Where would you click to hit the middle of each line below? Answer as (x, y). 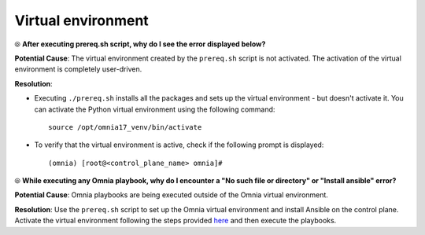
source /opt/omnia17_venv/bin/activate (125, 127)
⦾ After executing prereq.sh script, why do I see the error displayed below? (140, 44)
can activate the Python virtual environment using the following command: (155, 109)
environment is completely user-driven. (78, 69)
